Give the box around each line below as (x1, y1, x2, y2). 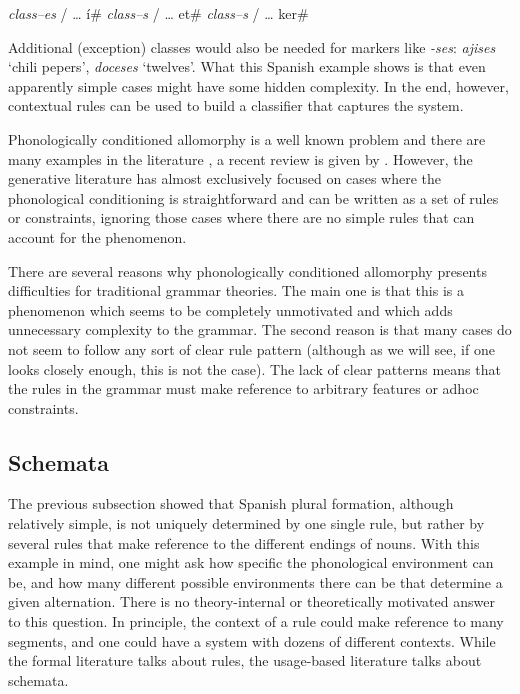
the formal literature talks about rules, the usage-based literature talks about (8, 650, 482, 671)
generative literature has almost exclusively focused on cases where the (8, 168, 442, 189)
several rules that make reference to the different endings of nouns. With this (8, 532, 480, 553)
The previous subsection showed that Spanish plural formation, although (8, 493, 454, 514)
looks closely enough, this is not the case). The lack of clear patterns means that (8, 358, 501, 379)
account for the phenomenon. (8, 226, 187, 247)
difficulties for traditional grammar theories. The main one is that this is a (8, 280, 464, 301)
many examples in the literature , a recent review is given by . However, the (8, 148, 473, 169)
